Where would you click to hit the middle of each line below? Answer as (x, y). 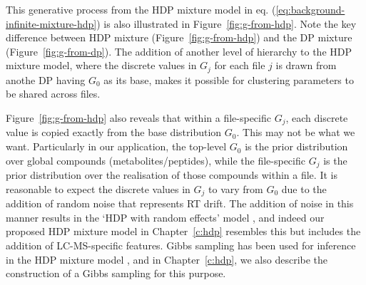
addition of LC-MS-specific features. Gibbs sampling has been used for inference (181, 245)
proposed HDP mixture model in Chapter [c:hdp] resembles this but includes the (183, 231)
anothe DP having (46, 79)
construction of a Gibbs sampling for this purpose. (116, 273)
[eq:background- (310, 9)
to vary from (236, 188)
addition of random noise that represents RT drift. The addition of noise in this (180, 203)
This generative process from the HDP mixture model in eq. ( (141, 9)
